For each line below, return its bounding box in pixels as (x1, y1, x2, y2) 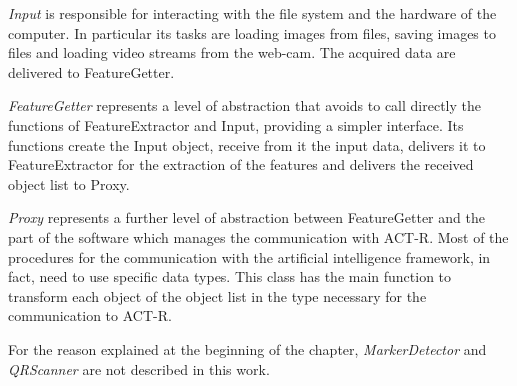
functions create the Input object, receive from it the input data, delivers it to (8, 134, 486, 155)
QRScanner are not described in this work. (8, 358, 270, 379)
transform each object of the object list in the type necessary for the (8, 285, 427, 306)
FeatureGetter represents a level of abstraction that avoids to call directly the (8, 95, 481, 116)
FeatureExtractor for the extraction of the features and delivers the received (8, 154, 474, 175)
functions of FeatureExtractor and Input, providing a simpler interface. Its (8, 114, 464, 135)
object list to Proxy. (8, 173, 130, 194)
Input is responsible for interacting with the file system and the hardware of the (8, 3, 497, 23)
